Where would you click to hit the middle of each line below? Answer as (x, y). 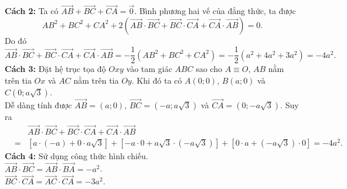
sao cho (209, 69)
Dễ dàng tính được (38, 104)
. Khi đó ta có (157, 80)
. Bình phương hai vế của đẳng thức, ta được (215, 11)
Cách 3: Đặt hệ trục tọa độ (55, 69)
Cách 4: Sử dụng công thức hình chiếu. (76, 155)
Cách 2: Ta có (32, 11)
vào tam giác (149, 69)
